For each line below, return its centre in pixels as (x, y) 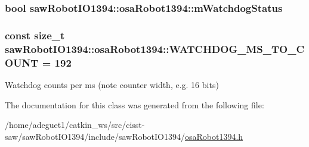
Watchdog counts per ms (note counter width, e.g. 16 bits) (112, 84)
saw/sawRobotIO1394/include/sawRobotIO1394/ (95, 136)
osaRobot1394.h (214, 136)
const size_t (35, 35)
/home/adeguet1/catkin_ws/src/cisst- (75, 125)
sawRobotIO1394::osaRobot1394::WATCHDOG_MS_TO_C (155, 49)
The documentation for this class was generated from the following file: (135, 104)
